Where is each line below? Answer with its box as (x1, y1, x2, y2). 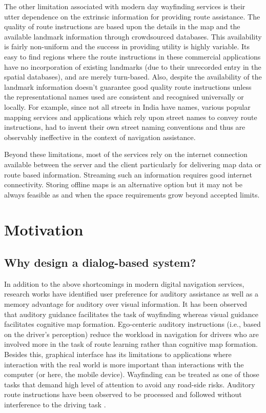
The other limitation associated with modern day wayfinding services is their (4, 1, 245, 11)
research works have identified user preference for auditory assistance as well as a (4, 288, 258, 299)
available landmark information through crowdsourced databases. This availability (4, 31, 262, 42)
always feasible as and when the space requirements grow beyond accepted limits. (4, 189, 260, 200)
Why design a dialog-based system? (4, 254, 196, 270)
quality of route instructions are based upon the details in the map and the (4, 21, 240, 32)
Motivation (4, 219, 84, 240)
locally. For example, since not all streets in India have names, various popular (4, 101, 251, 112)
